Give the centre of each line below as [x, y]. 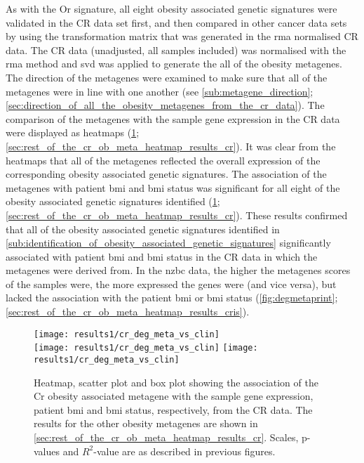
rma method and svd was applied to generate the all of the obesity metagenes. [174, 64]
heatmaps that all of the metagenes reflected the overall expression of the [163, 160]
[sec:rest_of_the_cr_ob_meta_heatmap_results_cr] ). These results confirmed [177, 215]
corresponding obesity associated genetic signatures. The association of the [166, 174]
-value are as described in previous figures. [184, 451]
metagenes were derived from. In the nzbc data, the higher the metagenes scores [178, 270]
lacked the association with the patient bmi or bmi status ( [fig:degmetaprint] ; [172, 298]
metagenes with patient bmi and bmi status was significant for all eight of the [173, 187]
